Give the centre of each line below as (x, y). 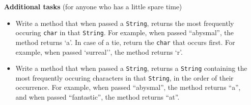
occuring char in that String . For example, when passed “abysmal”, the (125, 32)
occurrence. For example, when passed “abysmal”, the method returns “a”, (128, 87)
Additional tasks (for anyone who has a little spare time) (93, 6)
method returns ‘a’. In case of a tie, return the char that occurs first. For (125, 42)
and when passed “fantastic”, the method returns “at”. (98, 97)
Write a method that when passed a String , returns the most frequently (125, 23)
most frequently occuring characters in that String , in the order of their (125, 77)
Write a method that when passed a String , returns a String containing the (131, 68)
